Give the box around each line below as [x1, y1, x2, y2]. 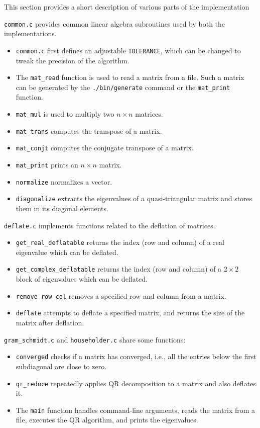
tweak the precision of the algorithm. [16, 55, 129, 65]
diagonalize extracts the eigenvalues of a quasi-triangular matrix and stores [16, 193, 252, 204]
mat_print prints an [16, 159, 78, 169]
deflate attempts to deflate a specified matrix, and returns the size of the [16, 307, 245, 318]
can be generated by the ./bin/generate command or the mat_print [16, 81, 230, 92]
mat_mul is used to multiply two [16, 109, 114, 119]
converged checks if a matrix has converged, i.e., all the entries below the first [16, 351, 256, 362]
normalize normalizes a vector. [16, 176, 112, 187]
